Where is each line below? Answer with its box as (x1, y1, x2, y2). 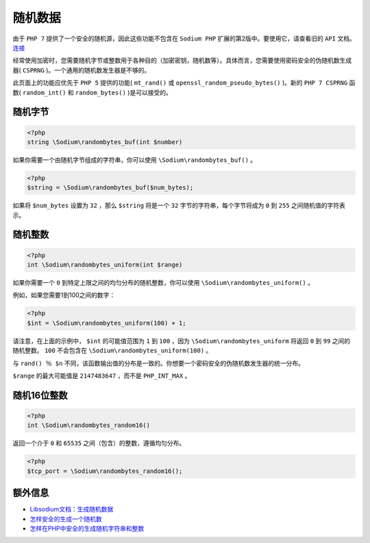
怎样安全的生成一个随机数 (29, 515, 102, 523)
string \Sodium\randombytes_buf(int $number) (27, 138, 183, 146)
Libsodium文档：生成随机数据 (29, 505, 114, 513)
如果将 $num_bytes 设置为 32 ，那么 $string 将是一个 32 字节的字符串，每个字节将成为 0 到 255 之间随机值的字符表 (12, 201, 346, 209)
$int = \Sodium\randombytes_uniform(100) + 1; (27, 319, 186, 327)
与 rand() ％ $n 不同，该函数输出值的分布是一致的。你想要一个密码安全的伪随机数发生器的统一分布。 (12, 359, 305, 367)
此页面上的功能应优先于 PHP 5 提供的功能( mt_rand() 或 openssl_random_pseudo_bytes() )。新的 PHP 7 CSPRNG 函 (12, 79, 356, 87)
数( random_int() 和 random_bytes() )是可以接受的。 (12, 88, 173, 96)
